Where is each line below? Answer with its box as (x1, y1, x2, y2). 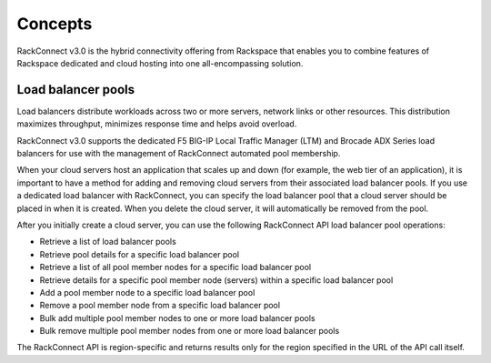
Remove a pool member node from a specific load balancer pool (39, 300, 281, 311)
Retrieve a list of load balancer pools (39, 237, 176, 247)
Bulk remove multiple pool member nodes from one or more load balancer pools (39, 326, 340, 337)
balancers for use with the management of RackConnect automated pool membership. (16, 148, 341, 159)
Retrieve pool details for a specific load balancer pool (39, 248, 240, 259)
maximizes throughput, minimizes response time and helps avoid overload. (16, 118, 297, 129)
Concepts (16, 14, 93, 34)
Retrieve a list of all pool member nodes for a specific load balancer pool (39, 262, 312, 273)
